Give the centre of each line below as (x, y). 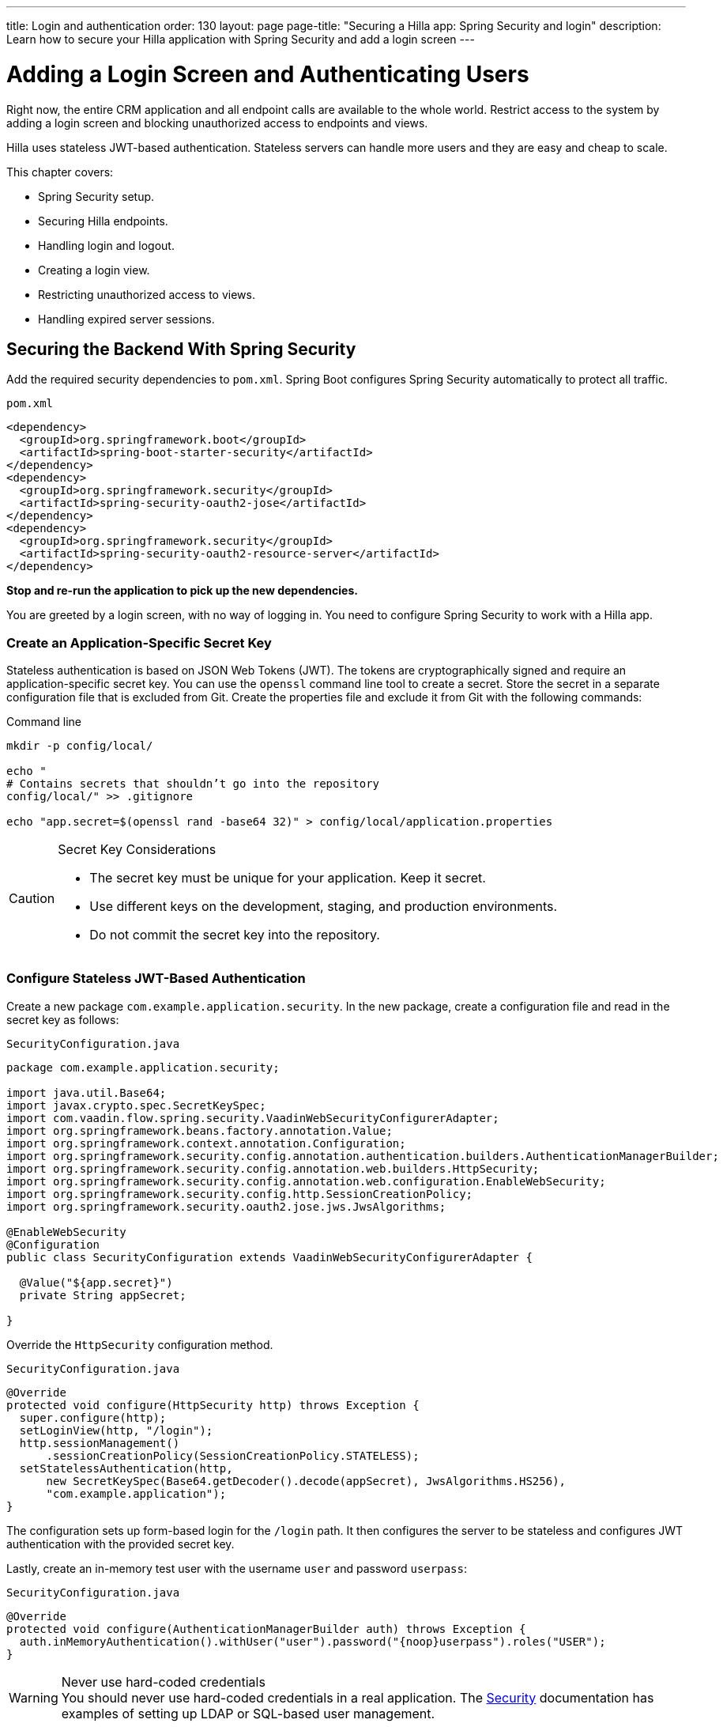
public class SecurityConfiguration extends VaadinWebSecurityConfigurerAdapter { (269, 1257)
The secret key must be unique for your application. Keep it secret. (288, 878)
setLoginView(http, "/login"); (116, 1430)
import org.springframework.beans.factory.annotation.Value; (200, 1130)
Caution (32, 899)
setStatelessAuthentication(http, (126, 1468)
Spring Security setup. (96, 196)
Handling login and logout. (106, 245)
